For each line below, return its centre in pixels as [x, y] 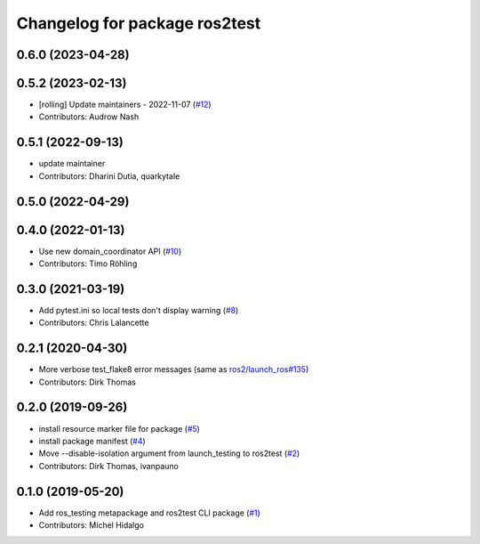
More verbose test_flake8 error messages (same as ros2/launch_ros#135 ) [174, 369]
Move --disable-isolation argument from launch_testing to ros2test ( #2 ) [169, 453]
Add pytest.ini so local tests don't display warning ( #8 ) [139, 310]
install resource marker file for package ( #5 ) [119, 428]
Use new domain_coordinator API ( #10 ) [110, 251]
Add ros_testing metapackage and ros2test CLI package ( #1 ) [150, 513]
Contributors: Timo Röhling [88, 264]
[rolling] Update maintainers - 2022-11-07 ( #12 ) [125, 105]
